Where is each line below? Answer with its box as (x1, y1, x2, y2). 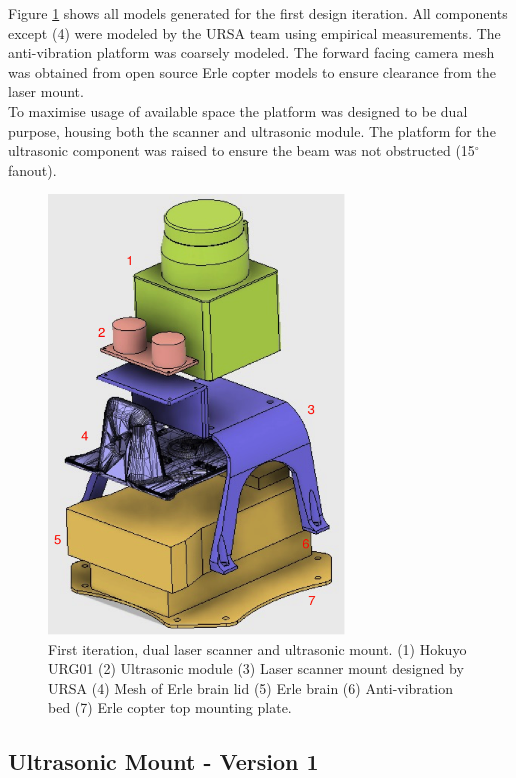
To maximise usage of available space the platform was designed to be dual (8, 100, 468, 121)
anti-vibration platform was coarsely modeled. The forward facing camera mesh (8, 42, 495, 63)
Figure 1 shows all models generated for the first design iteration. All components (8, 3, 508, 23)
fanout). (8, 159, 57, 180)
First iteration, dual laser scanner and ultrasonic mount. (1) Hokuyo (48, 638, 467, 659)
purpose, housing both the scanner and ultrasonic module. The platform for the (8, 120, 496, 141)
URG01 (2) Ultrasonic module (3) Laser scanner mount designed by (48, 658, 464, 679)
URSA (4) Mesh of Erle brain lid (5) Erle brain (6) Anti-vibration (48, 677, 453, 698)
